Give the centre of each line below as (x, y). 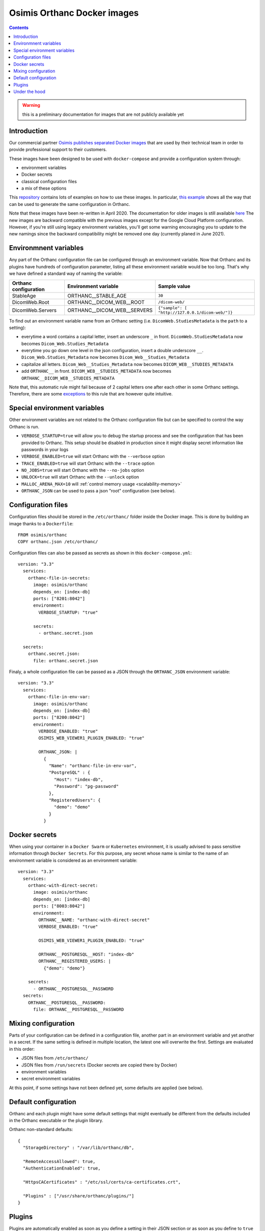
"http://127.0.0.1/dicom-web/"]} (195, 312)
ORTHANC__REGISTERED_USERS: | (75, 961)
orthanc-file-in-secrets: (59, 578)
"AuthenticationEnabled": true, (62, 1168)
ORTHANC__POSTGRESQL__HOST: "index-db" (86, 954)
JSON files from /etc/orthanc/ (55, 1058)
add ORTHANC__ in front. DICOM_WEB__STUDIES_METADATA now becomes (96, 371)
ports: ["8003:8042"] (59, 906)
